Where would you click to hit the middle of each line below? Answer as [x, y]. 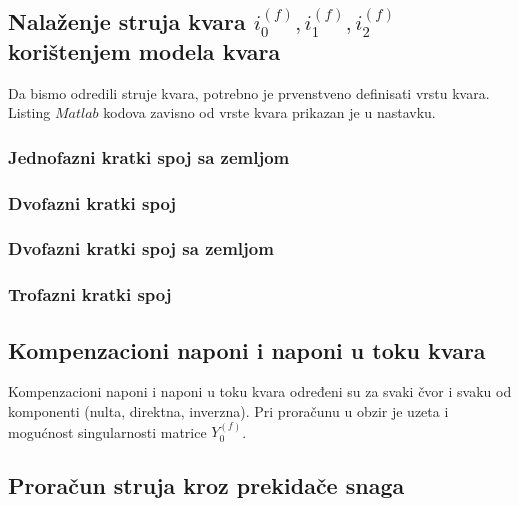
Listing [29, 112]
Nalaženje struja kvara [127, 21]
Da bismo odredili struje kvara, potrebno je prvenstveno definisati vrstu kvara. [249, 92]
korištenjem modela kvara [144, 50]
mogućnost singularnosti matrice [107, 431]
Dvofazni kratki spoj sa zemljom [141, 248]
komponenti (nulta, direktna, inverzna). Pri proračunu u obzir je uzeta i [228, 410]
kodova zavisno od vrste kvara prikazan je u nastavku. [269, 112]
